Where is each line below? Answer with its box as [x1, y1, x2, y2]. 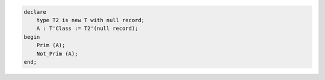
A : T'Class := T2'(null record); [36, 25, 138, 32]
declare [23, 8, 46, 15]
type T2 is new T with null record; [36, 17, 144, 23]
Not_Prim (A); [36, 50, 78, 57]
